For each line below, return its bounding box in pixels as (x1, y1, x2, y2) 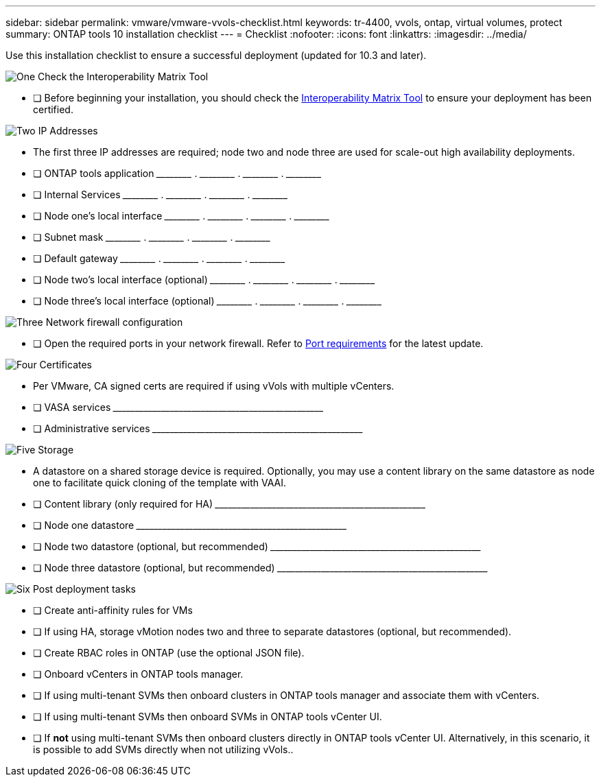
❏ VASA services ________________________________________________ (33, 401, 324, 413)
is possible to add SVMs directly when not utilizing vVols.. (33, 744, 294, 755)
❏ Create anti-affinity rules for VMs (33, 604, 193, 616)
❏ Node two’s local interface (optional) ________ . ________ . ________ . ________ (33, 274, 375, 285)
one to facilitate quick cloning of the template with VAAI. (33, 477, 287, 488)
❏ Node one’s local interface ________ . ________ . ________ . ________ (33, 210, 330, 222)
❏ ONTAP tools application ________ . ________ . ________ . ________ (33, 167, 322, 179)
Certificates (39, 359, 93, 370)
